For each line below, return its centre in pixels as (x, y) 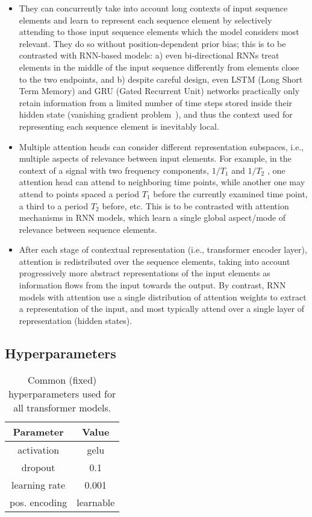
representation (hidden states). (76, 320)
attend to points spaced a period (79, 193)
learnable (96, 502)
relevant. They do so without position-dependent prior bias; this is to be (152, 43)
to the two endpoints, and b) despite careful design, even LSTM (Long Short (161, 79)
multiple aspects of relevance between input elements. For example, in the (155, 158)
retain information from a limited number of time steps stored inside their (156, 102)
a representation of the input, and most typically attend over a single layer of (162, 309)
